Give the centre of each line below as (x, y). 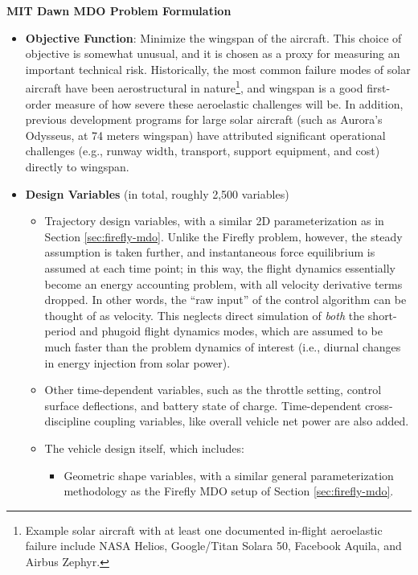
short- (382, 315)
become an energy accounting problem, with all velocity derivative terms (223, 283)
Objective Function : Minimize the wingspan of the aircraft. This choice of (213, 37)
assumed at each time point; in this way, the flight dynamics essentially (220, 267)
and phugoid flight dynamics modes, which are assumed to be (231, 331)
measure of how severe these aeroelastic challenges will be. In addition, (229, 103)
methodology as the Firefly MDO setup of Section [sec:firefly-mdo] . (229, 491)
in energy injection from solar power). (137, 362)
